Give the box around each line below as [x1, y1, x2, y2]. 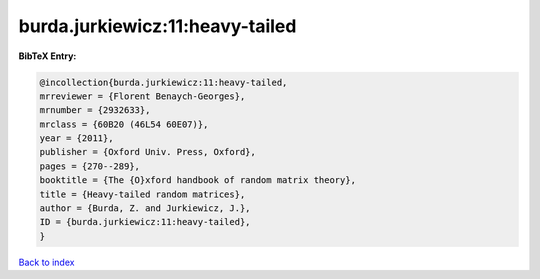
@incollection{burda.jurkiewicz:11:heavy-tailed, [39, 76, 288, 88]
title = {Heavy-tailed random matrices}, [39, 188, 246, 200]
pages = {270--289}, [39, 160, 140, 172]
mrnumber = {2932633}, [39, 105, 151, 116]
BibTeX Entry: [18, 50, 77, 62]
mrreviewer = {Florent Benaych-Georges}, [39, 90, 246, 102]
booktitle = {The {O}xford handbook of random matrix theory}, [39, 175, 357, 186]
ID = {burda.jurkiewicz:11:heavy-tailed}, [39, 216, 251, 228]
